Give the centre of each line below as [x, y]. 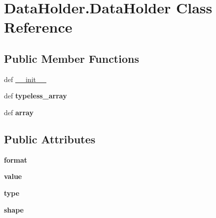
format [16, 159]
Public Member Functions [72, 58]
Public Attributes [50, 139]
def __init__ [25, 79]
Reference [38, 27]
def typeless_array [36, 96]
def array [19, 112]
